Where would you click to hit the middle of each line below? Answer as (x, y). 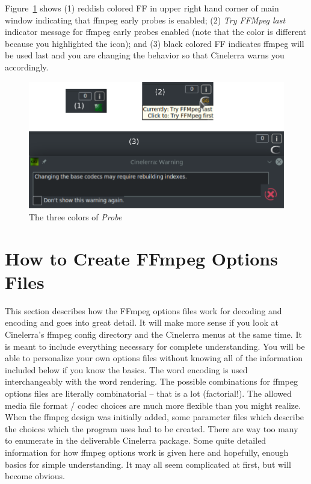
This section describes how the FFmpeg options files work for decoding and (143, 310)
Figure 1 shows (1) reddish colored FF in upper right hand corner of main (142, 8)
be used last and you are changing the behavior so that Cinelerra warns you (145, 55)
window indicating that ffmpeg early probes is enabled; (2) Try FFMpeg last (145, 20)
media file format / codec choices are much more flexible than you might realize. (153, 405)
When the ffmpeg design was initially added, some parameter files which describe (155, 417)
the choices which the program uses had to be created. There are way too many (152, 428)
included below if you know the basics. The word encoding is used (126, 369)
